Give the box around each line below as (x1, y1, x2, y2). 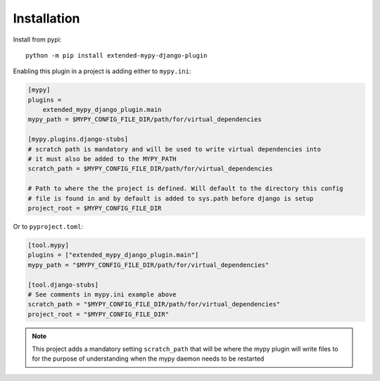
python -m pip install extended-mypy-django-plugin (25, 51, 208, 59)
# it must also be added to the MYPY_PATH (27, 155, 177, 163)
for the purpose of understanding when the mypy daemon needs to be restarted (32, 354, 265, 363)
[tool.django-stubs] (27, 280, 99, 289)
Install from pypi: (13, 35, 62, 44)
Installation (13, 11, 80, 26)
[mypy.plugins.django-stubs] (27, 135, 129, 144)
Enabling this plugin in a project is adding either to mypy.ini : (13, 67, 191, 75)
